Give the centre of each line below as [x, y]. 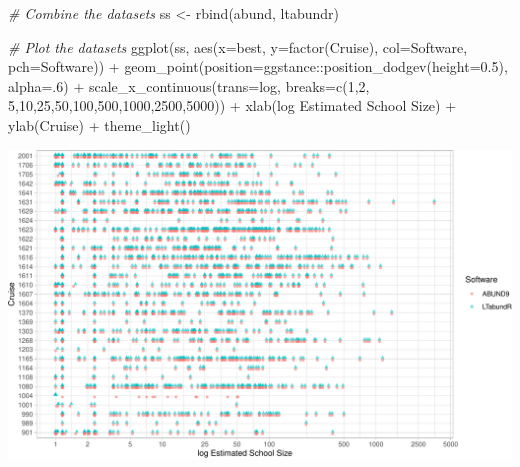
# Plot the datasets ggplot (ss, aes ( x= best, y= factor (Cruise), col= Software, [238, 46]
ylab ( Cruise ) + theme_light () [99, 124]
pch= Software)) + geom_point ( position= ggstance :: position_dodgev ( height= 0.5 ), [258, 66]
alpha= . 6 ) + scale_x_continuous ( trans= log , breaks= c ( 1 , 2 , [189, 85]
